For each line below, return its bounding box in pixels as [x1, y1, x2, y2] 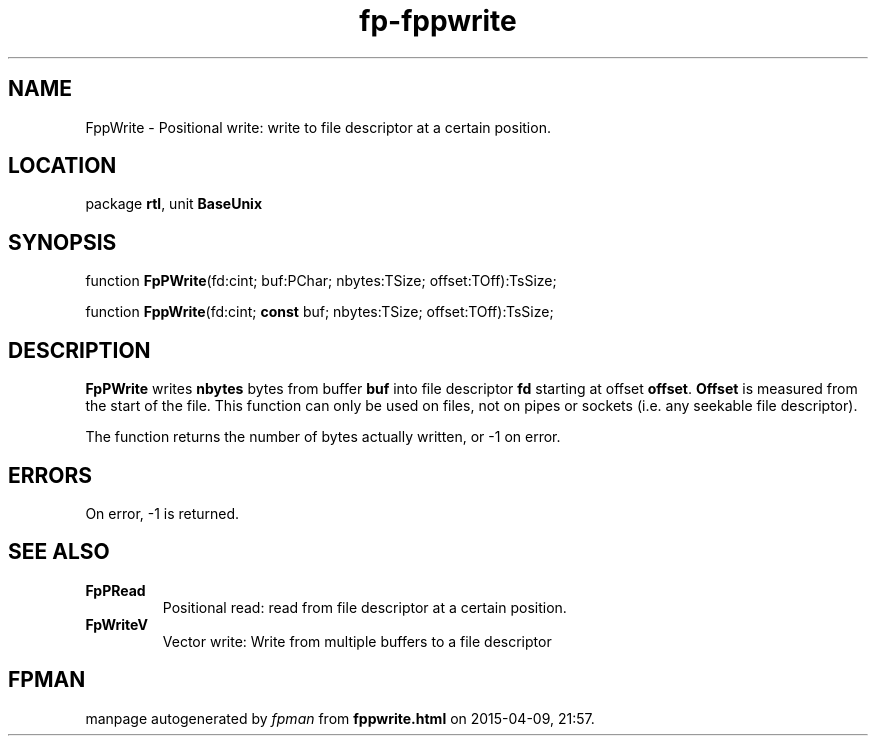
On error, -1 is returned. [85, 504, 240, 522]
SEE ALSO [8, 539, 110, 565]
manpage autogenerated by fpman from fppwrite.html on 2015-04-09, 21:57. [85, 709, 595, 727]
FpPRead [85, 581, 146, 599]
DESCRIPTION [8, 337, 151, 363]
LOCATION [8, 153, 117, 179]
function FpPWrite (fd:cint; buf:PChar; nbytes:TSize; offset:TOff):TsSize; [85, 272, 557, 290]
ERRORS [8, 462, 93, 488]
